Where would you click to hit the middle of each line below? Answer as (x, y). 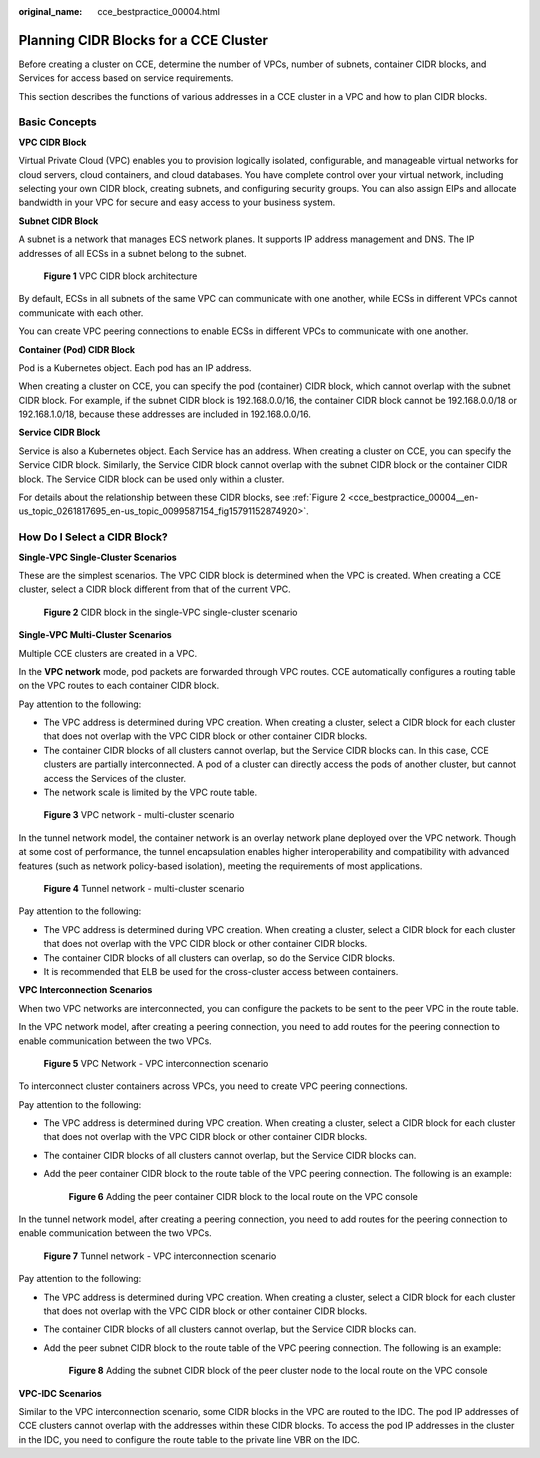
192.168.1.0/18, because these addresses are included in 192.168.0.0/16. (165, 414)
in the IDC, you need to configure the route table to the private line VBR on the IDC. (189, 1439)
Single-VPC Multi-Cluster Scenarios (95, 635)
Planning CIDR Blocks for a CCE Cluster (143, 40)
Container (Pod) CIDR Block (76, 349)
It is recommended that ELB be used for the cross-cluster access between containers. (221, 971)
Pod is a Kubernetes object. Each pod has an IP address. (135, 367)
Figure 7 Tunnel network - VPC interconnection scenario (160, 1256)
